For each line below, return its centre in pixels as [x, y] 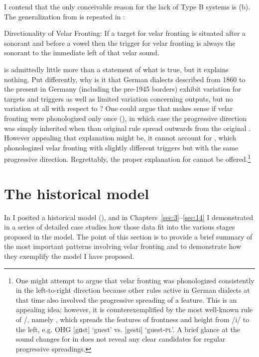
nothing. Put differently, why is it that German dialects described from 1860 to [125, 79]
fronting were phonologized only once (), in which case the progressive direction [125, 118]
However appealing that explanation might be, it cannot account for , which [120, 138]
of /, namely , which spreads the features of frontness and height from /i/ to [132, 319]
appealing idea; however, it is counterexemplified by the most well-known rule [134, 309]
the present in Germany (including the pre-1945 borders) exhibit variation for [123, 89]
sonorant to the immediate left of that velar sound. [82, 53]
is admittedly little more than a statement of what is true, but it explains [116, 69]
